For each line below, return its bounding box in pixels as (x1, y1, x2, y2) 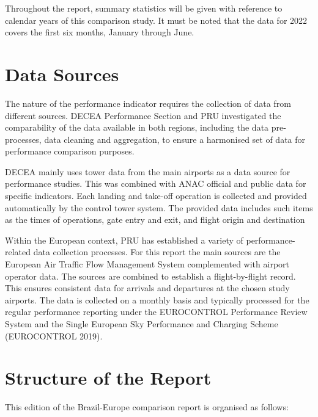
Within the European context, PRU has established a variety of (5, 233, 243, 246)
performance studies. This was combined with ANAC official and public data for (5, 177, 306, 190)
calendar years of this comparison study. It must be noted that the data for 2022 (5, 13, 308, 26)
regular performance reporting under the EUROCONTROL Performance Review (5, 305, 308, 318)
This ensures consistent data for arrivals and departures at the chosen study (5, 281, 290, 294)
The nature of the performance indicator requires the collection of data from (5, 96, 291, 109)
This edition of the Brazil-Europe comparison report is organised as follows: (5, 401, 289, 413)
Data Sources (5, 61, 119, 86)
